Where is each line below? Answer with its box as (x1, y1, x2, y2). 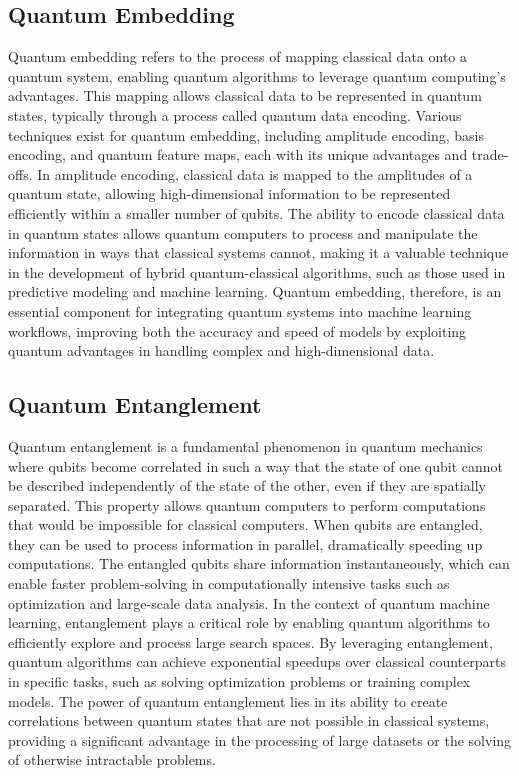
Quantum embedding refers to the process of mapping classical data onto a (8, 46, 467, 67)
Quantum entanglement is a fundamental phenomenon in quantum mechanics (8, 435, 483, 456)
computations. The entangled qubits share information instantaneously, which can (8, 553, 510, 574)
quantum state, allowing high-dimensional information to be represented (8, 183, 451, 204)
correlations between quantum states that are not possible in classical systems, (8, 710, 490, 731)
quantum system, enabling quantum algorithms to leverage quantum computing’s (8, 65, 506, 86)
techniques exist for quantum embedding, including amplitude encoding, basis (8, 124, 485, 145)
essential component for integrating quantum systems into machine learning (8, 300, 472, 321)
